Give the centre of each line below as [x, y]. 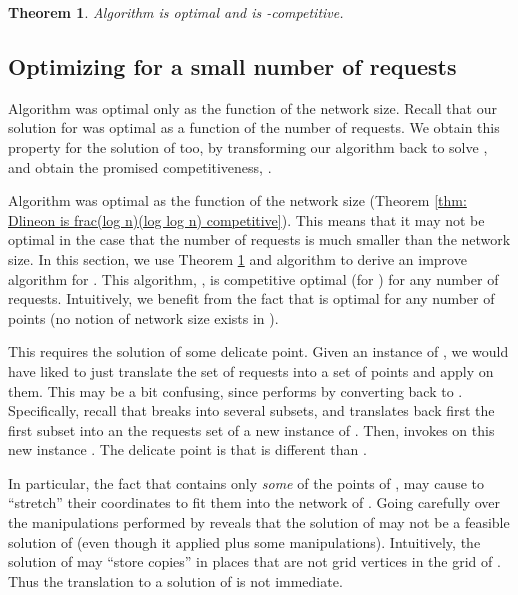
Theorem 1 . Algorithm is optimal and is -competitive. [176, 12]
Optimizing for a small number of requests [232, 65]
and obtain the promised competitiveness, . [140, 166]
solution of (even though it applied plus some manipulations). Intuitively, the [244, 541]
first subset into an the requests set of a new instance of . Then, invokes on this [251, 429]
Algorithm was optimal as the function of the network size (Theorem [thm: [237, 200]
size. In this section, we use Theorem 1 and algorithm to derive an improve [237, 258]
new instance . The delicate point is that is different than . [187, 449]
